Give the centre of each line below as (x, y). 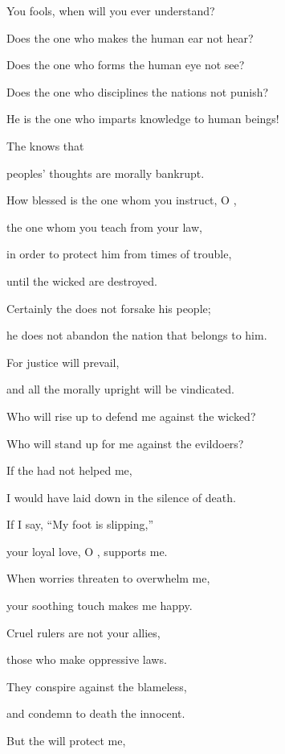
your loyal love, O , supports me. (87, 551)
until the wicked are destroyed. (82, 280)
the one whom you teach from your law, (104, 227)
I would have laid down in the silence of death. (121, 497)
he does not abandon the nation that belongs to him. (137, 335)
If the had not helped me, (69, 470)
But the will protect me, (66, 741)
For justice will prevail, (63, 362)
